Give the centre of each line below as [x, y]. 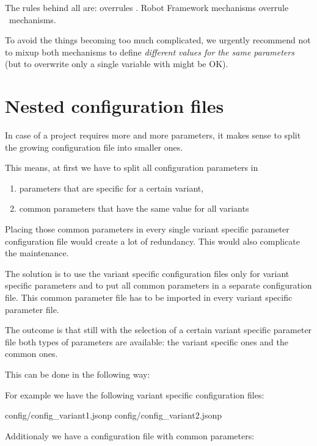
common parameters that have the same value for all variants [134, 208]
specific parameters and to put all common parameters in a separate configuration [158, 285]
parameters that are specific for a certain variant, [111, 188]
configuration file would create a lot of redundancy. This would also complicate [152, 241]
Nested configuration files [115, 106]
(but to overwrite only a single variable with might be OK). [117, 64]
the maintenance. [37, 253]
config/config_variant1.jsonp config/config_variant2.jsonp [113, 415]
